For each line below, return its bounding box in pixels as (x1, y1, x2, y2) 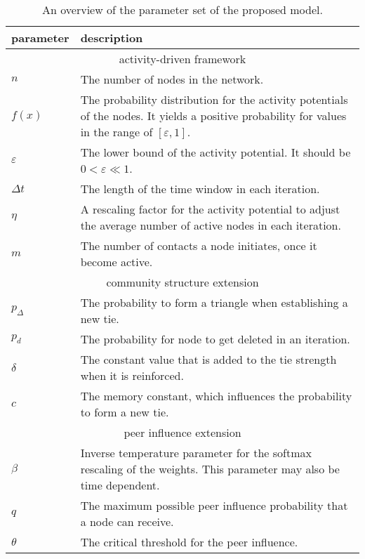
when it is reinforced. (80, 367, 184, 383)
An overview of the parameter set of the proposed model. (42, 1, 323, 18)
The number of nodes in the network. (80, 71, 264, 87)
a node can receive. (80, 513, 174, 530)
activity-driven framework (119, 51, 246, 67)
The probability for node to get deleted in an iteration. (80, 331, 350, 347)
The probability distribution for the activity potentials (80, 91, 348, 107)
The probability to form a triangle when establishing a (80, 294, 348, 310)
